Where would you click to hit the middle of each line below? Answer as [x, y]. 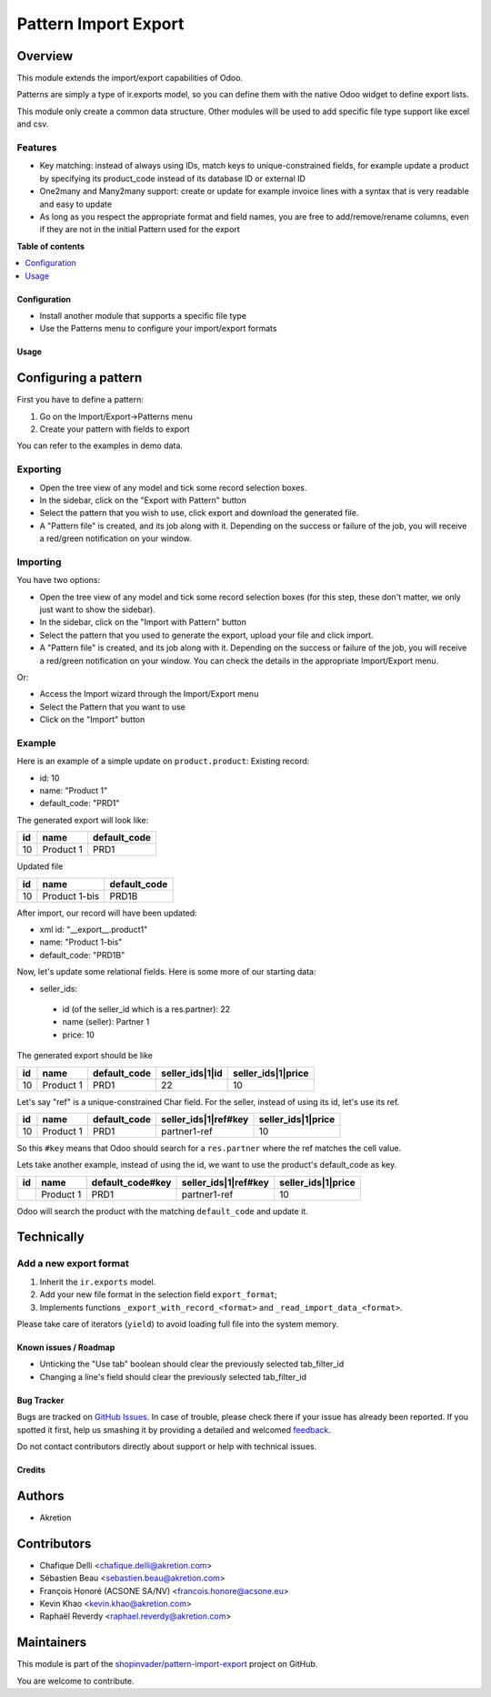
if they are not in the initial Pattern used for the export [140, 230]
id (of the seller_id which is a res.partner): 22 [146, 1009]
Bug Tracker [40, 1400]
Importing [39, 562]
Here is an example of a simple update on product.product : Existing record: [163, 762]
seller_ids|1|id [191, 1073]
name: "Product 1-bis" [81, 942]
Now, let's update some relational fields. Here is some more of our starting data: [166, 972]
